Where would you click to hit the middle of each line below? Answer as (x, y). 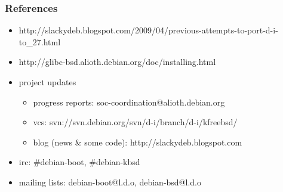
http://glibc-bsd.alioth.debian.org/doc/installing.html (117, 62)
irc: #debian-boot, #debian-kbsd (79, 162)
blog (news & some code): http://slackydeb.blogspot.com (138, 142)
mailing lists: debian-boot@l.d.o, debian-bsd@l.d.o (110, 182)
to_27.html (40, 41)
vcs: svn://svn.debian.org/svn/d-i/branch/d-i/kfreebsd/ (135, 122)
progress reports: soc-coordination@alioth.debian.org (129, 102)
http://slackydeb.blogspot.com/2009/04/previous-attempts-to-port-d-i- (148, 30)
